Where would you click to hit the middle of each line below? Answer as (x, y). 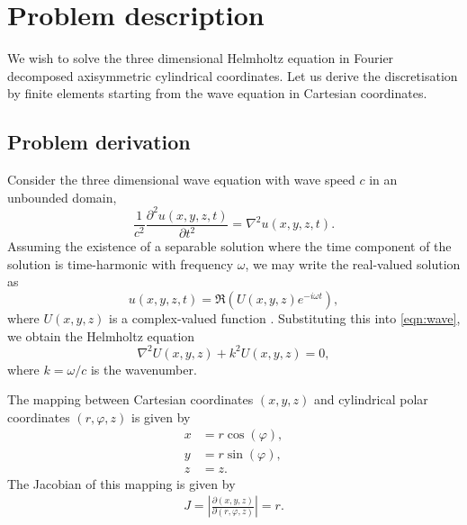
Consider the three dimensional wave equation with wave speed (181, 180)
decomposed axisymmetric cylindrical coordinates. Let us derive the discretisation (233, 75)
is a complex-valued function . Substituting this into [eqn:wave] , (285, 317)
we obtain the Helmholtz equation (101, 335)
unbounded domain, (62, 197)
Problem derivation (99, 142)
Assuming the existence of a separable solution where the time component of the (229, 246)
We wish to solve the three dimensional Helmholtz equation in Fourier (201, 58)
